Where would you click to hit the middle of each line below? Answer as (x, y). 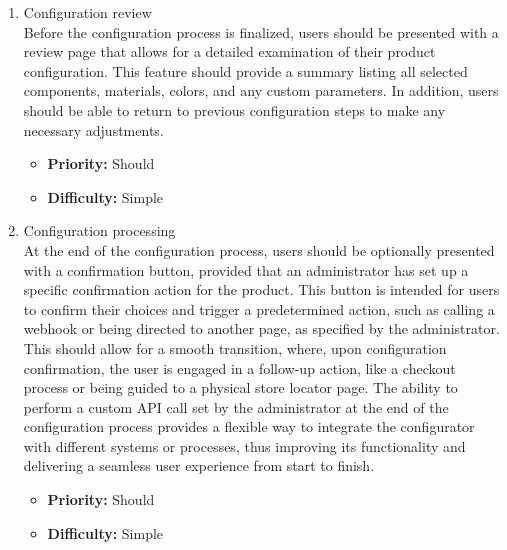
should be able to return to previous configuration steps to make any (234, 109)
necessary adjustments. (93, 129)
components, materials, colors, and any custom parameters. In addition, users (261, 90)
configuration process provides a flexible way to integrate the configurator (249, 426)
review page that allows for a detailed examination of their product (229, 51)
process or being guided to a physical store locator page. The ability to (240, 387)
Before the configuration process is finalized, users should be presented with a (261, 31)
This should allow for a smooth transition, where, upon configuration (235, 347)
